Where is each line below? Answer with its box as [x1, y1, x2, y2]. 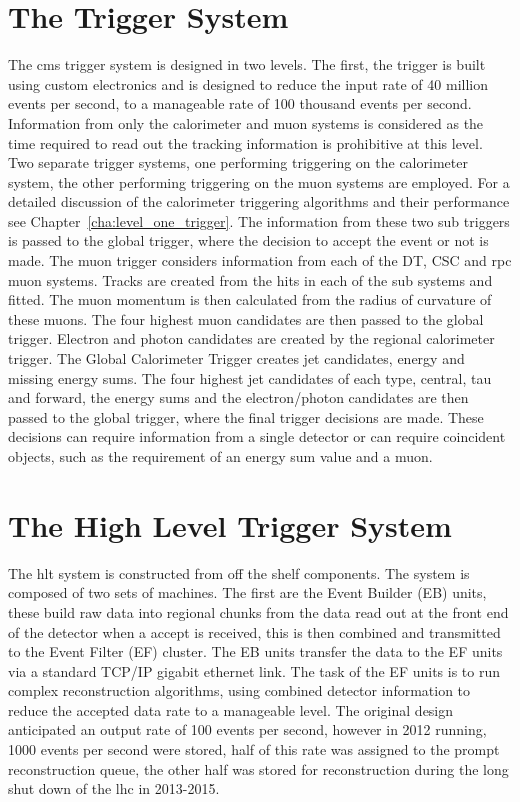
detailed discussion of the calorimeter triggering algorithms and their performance [8, 191, 510, 212]
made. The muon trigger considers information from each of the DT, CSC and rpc [8, 250, 512, 271]
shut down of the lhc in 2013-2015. [8, 778, 220, 799]
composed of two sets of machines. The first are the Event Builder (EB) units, [8, 582, 487, 603]
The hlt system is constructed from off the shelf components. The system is [8, 562, 470, 583]
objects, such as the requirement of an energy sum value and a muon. [8, 446, 433, 466]
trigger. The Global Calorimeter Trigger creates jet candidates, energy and [8, 348, 465, 369]
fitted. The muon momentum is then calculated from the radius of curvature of [8, 289, 492, 310]
